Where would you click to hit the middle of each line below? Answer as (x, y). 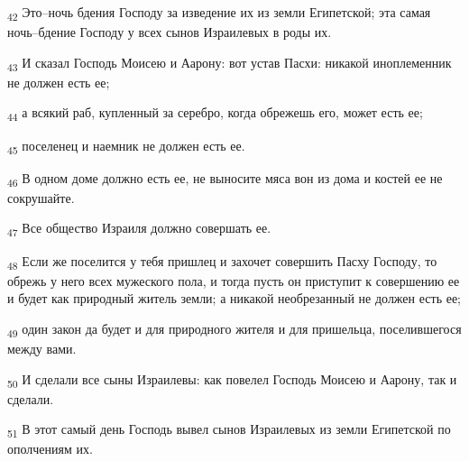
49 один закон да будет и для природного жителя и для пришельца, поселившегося (234, 329)
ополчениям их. (50, 449)
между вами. (42, 348)
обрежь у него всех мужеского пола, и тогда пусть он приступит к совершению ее (234, 280)
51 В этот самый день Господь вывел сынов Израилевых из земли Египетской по (229, 430)
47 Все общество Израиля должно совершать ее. (139, 229)
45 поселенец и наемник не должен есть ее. (126, 146)
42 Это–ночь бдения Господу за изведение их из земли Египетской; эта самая (219, 13)
